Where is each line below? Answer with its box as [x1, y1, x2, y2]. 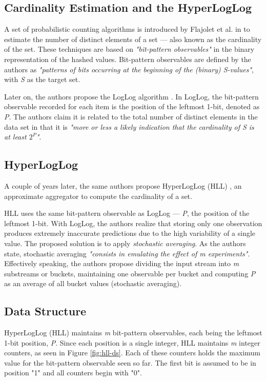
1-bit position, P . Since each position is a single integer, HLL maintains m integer [4, 337, 260, 348]
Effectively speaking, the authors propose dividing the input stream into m [4, 258, 239, 269]
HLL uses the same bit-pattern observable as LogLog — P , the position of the [4, 208, 250, 218]
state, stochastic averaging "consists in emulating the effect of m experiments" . [4, 248, 250, 258]
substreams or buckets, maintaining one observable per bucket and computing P [4, 268, 256, 278]
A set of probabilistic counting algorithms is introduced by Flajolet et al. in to [4, 24, 250, 34]
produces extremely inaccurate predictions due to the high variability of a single [4, 228, 256, 238]
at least [4, 131, 27, 142]
